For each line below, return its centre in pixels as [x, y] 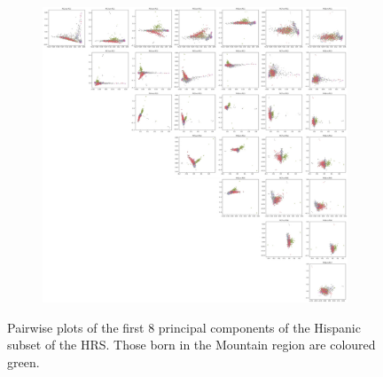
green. [23, 362]
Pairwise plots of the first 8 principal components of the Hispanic [184, 327]
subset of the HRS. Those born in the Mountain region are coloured [191, 345]
